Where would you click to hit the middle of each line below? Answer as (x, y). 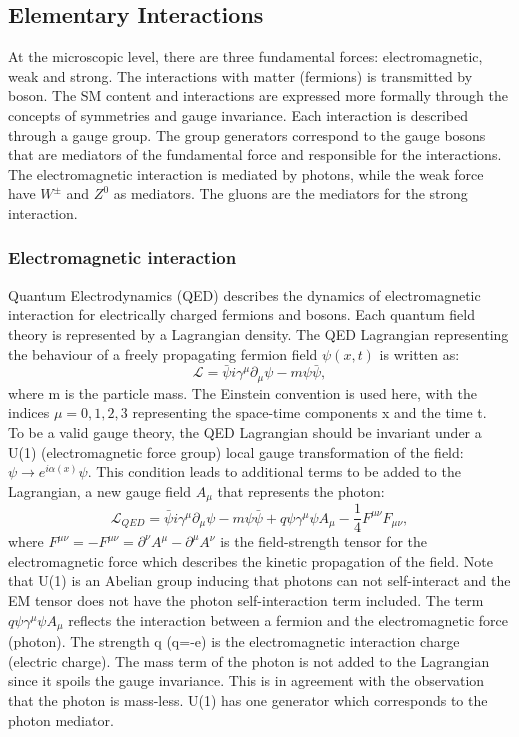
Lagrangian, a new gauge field (100, 490)
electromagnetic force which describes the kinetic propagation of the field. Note (250, 560)
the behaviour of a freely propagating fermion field (163, 353)
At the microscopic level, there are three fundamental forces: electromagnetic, (245, 56)
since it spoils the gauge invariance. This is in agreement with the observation (246, 680)
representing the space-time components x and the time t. (309, 412)
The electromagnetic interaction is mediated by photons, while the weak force (246, 173)
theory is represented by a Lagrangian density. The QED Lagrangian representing (258, 333)
